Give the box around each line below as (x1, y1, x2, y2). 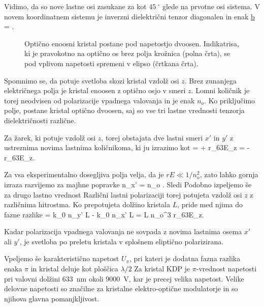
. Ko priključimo (204, 95, 255, 105)
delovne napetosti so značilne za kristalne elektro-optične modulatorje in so (4, 283, 238, 294)
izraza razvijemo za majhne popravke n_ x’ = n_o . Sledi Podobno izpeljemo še (4, 179, 252, 189)
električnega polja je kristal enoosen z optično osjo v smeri (4, 85, 186, 96)
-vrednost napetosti (196, 263, 257, 274)
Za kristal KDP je (134, 263, 190, 274)
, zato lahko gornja (200, 169, 258, 180)
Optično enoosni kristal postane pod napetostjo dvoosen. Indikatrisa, (24, 38, 239, 48)
